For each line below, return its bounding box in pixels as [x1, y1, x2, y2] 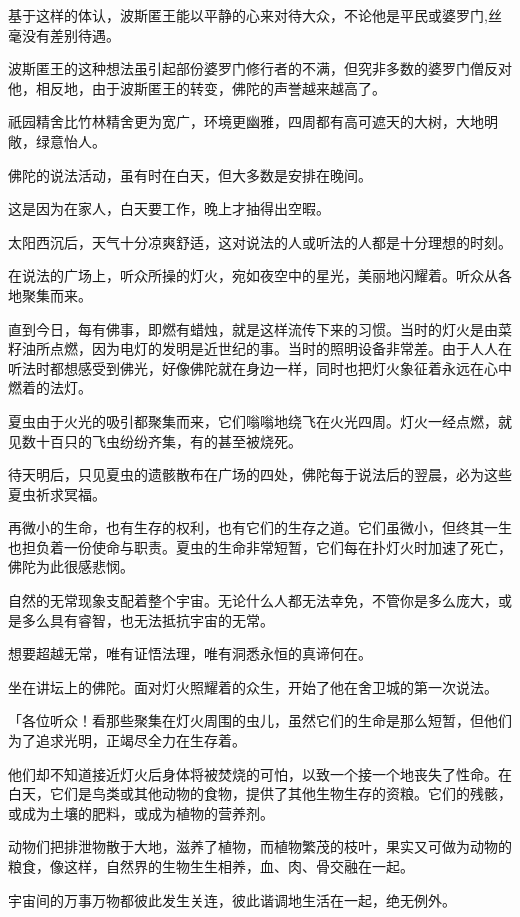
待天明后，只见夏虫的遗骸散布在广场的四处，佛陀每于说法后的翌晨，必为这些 [8, 464, 512, 485]
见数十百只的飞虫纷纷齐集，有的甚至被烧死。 [8, 430, 302, 451]
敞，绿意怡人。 [8, 130, 106, 151]
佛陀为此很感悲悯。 [8, 556, 134, 577]
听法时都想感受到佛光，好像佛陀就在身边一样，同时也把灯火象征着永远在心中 [8, 357, 512, 378]
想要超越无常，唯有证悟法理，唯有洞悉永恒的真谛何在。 [8, 643, 372, 664]
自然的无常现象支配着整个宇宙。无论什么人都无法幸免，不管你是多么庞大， [8, 590, 498, 611]
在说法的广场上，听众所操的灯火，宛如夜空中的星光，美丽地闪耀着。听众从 [8, 265, 498, 286]
